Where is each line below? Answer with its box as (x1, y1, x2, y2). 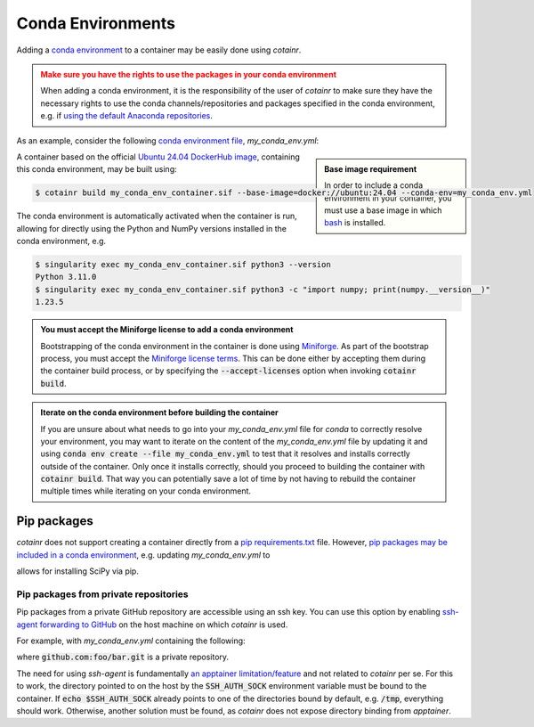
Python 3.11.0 (35, 272, 97, 282)
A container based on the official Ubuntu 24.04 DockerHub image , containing (16, 151, 300, 162)
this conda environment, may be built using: (16, 164, 177, 175)
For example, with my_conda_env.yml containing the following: (16, 635, 246, 646)
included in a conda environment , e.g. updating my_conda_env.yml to (16, 549, 271, 560)
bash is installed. (324, 217, 386, 228)
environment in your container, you (324, 192, 453, 203)
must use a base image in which (324, 205, 442, 216)
